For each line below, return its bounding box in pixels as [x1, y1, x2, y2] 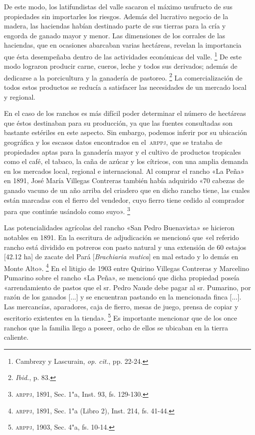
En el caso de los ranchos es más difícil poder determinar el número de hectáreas [4, 108, 246, 118]
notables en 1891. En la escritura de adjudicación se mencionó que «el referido [4, 232, 239, 243]
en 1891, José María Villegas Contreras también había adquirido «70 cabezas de [4, 175, 244, 186]
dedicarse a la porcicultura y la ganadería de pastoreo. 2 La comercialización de [4, 71, 243, 82]
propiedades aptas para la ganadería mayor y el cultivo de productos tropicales [4, 146, 241, 157]
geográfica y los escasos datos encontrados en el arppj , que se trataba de [4, 137, 223, 147]
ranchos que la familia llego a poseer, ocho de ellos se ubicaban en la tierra [4, 322, 228, 332]
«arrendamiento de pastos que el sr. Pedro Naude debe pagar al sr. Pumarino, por [4, 282, 251, 292]
